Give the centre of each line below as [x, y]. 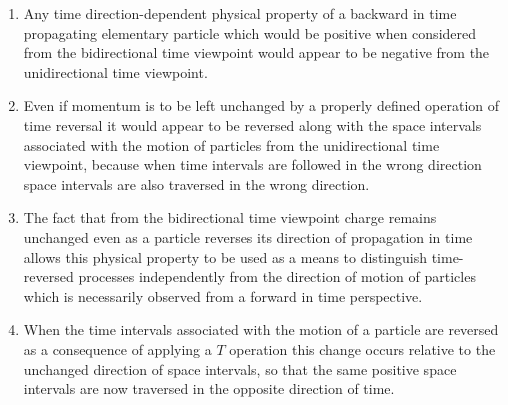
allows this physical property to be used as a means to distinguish [225, 256]
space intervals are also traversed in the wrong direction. [196, 183]
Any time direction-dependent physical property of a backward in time [240, 13]
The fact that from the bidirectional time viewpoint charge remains [230, 217]
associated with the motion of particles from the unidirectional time [231, 144]
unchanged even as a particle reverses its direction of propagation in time [248, 236]
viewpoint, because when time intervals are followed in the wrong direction [252, 164]
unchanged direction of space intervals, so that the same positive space [240, 368]
